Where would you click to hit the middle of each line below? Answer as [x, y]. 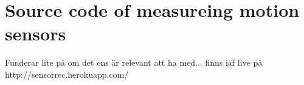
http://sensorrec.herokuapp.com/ [67, 74]
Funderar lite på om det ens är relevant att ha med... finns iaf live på [134, 62]
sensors [36, 33]
